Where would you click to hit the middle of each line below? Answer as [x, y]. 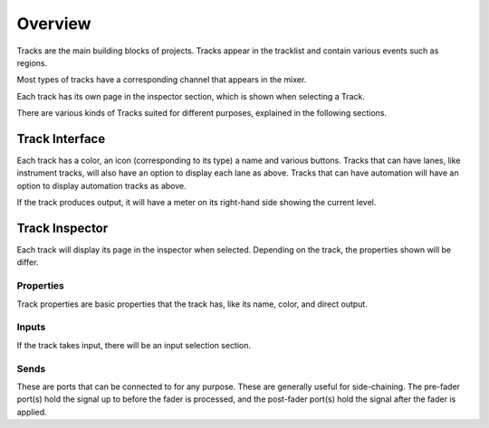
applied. [32, 412]
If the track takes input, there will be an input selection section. [134, 345]
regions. [32, 62]
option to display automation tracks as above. [102, 185]
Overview [54, 24]
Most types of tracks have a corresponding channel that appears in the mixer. [162, 80]
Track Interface [61, 139]
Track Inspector [62, 228]
